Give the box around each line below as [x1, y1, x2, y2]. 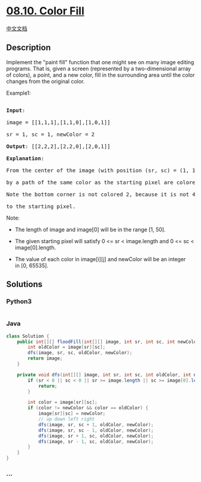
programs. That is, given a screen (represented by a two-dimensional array [6, 65, 191, 72]
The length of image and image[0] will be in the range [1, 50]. [14, 226, 166, 233]
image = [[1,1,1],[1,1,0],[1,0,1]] [6, 119, 111, 125]
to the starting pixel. [6, 203, 76, 209]
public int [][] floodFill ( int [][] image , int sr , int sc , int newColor [17, 339, 199, 345]
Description [6, 43, 51, 53]
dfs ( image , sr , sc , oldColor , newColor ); [28, 350, 133, 356]
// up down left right [38, 416, 95, 423]
